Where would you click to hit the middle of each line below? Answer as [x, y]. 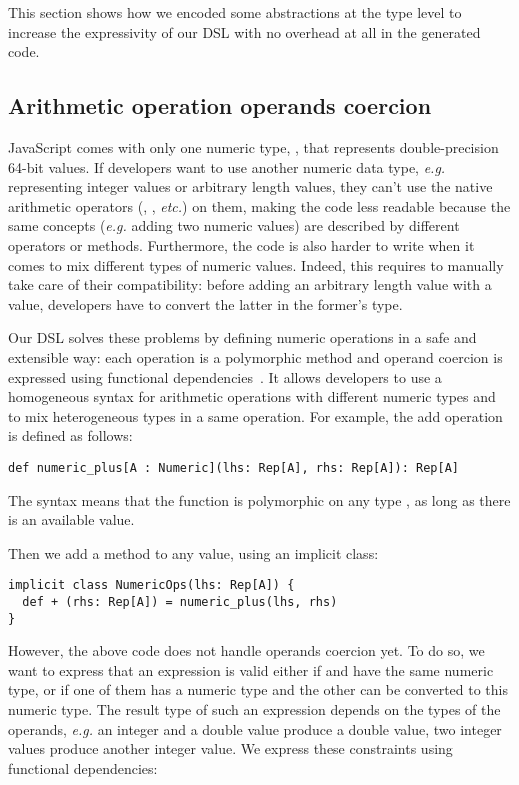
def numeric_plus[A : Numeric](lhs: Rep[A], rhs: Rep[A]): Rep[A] [234, 467]
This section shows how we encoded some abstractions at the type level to [235, 12]
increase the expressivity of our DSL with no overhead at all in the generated [244, 31]
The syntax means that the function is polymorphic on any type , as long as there [259, 499]
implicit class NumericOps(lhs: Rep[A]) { [151, 585]
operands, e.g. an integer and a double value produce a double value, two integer [255, 728]
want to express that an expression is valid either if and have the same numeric [251, 669]
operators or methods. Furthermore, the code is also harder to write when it [241, 244]
